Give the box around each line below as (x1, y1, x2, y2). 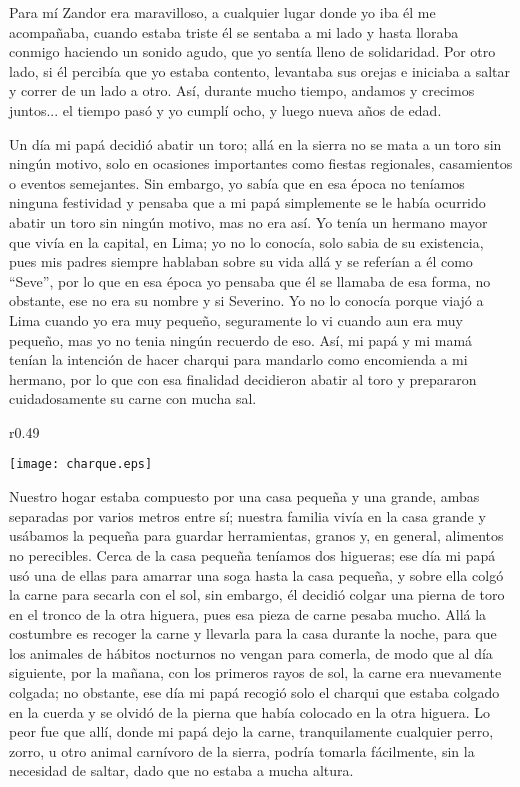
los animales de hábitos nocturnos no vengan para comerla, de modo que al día (9, 642, 493, 663)
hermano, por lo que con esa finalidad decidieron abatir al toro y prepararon (9, 368, 477, 389)
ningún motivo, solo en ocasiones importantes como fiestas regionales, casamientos (9, 153, 513, 174)
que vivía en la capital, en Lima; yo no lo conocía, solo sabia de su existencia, (9, 231, 484, 252)
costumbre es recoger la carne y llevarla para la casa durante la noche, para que (9, 623, 497, 644)
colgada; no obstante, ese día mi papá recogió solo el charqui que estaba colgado (9, 682, 500, 703)
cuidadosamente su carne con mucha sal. (9, 388, 257, 409)
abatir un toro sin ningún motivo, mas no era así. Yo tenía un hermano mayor (9, 211, 488, 232)
